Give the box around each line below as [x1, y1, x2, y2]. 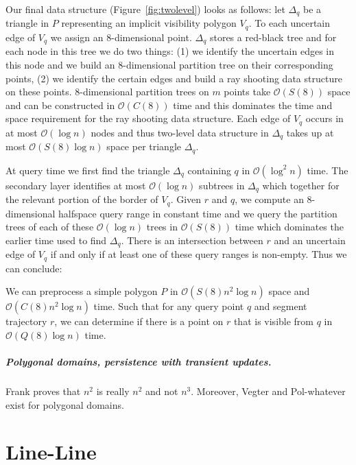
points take [224, 84, 271, 99]
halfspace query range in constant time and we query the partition [58, 206, 337, 220]
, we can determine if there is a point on [54, 314, 224, 329]
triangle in [5, 16, 49, 30]
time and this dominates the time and [173, 97, 333, 112]
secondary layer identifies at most [5, 178, 146, 192]
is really [96, 384, 130, 398]
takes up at [286, 125, 334, 139]
